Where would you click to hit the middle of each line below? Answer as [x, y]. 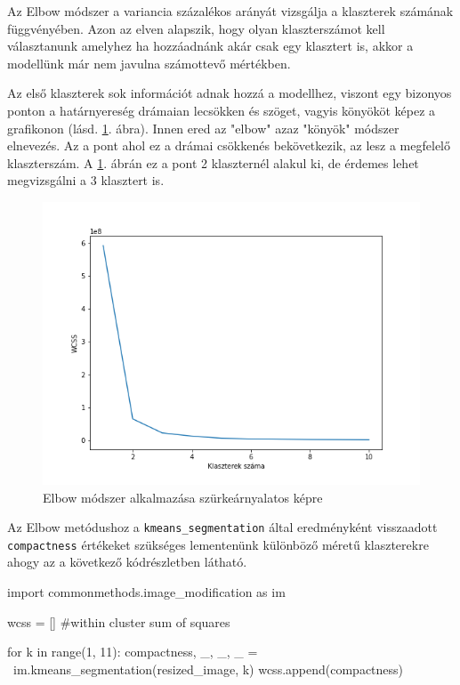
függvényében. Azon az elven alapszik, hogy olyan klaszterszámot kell [196, 28]
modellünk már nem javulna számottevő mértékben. [149, 63]
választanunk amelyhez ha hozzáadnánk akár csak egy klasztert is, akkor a [210, 46]
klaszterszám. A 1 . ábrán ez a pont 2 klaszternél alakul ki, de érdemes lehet [213, 162]
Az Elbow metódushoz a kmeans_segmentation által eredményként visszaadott [222, 527]
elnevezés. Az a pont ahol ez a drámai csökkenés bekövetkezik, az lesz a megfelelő [229, 145]
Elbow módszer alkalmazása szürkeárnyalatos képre [183, 497]
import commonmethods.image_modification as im [146, 592]
